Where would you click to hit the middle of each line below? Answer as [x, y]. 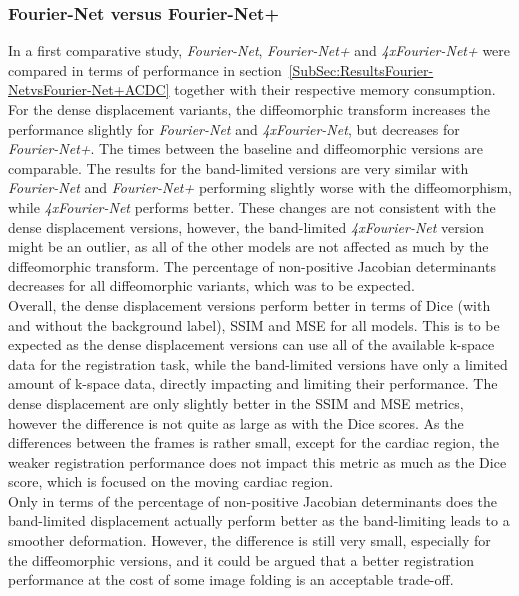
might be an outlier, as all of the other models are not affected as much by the [248, 246]
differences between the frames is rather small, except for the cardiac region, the [253, 442]
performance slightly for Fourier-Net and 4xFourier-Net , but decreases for [234, 128]
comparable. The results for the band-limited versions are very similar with [238, 167]
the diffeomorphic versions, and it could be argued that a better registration [241, 559]
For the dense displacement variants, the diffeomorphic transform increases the [249, 109]
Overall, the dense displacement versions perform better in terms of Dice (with [249, 304]
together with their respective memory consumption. [335, 89]
